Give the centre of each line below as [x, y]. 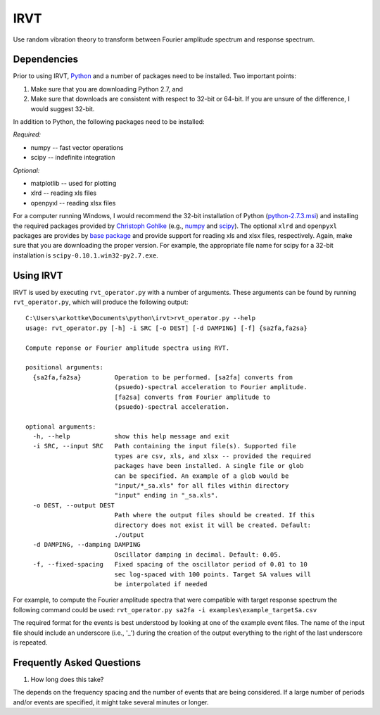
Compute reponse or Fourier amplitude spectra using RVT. [128, 348]
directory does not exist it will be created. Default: [213, 525]
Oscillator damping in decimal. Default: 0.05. [198, 555]
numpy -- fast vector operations [77, 147]
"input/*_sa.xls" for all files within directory [202, 486]
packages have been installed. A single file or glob [209, 466]
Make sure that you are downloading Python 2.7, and [107, 89]
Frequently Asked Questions [77, 663]
